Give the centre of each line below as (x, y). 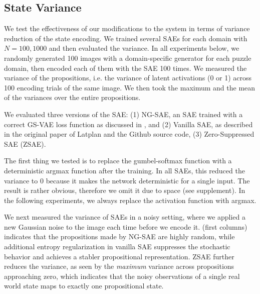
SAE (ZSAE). (25, 143)
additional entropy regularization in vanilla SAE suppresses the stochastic (117, 247)
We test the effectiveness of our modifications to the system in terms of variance (127, 28)
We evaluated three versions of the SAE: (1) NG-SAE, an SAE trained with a (123, 114)
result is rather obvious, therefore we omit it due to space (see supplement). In (125, 190)
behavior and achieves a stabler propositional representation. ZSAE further (119, 256)
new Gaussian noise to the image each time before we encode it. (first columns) (126, 226)
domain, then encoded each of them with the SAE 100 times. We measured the (125, 68)
